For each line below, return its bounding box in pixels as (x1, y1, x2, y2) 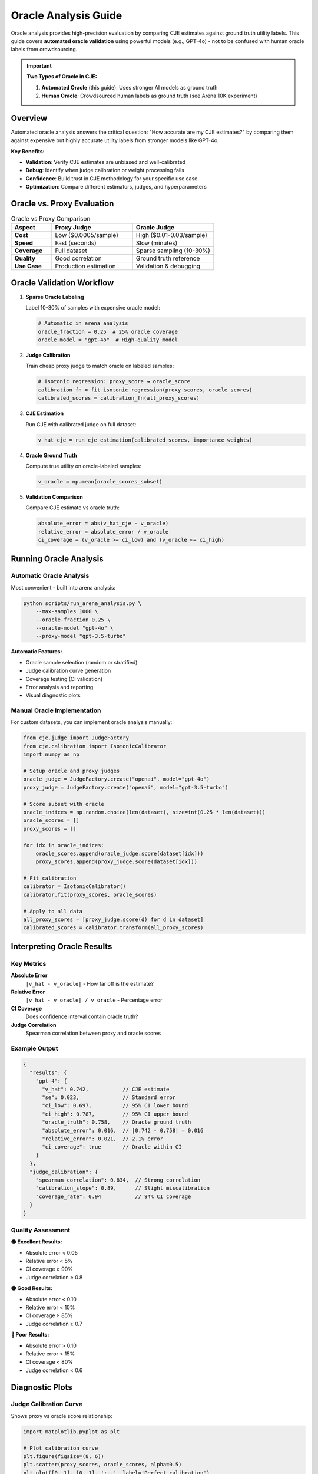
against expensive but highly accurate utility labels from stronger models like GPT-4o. (11, 137, 219, 144)
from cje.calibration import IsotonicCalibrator (23, 743, 167, 749)
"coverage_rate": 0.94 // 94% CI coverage (35, 1193, 191, 1200)
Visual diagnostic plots (25, 692, 81, 699)
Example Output (11, 1044, 58, 1052)
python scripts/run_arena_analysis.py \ (23, 600, 141, 607)
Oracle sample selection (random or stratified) (25, 659, 138, 666)
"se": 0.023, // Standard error (42, 1094, 176, 1101)
